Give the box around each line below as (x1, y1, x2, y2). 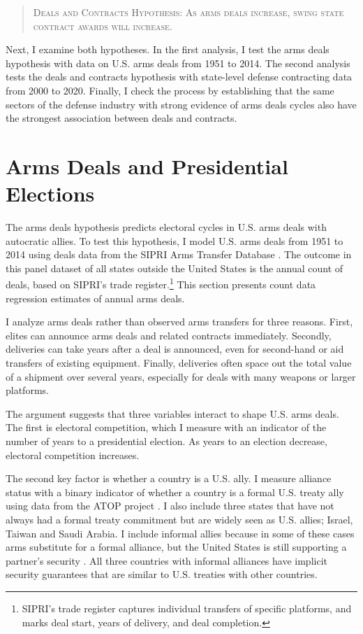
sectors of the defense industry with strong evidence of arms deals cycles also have (6, 97, 357, 111)
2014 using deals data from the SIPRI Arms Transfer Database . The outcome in (6, 247, 352, 262)
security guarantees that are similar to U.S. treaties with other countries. (6, 567, 318, 582)
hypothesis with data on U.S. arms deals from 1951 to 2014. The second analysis (6, 55, 350, 70)
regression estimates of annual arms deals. (6, 290, 185, 305)
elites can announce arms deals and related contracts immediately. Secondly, (6, 327, 332, 342)
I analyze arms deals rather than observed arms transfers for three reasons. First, (6, 314, 353, 329)
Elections (6, 179, 95, 208)
